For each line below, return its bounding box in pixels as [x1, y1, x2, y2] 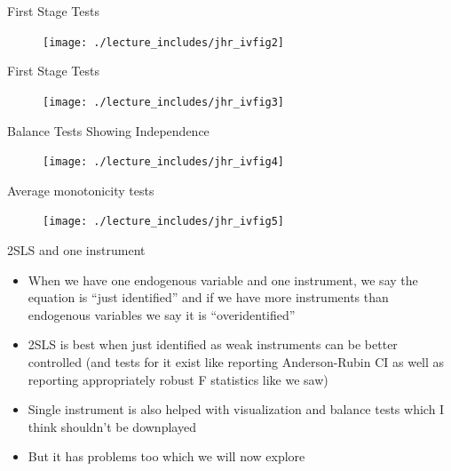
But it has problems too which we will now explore [28, 447, 305, 466]
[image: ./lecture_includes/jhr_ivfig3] [43, 95, 285, 108]
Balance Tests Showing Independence [7, 121, 210, 140]
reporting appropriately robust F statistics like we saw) [28, 370, 328, 388]
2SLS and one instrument [7, 241, 146, 259]
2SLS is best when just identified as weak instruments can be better [28, 335, 398, 354]
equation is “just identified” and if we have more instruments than [28, 288, 389, 307]
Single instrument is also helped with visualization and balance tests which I [28, 400, 445, 419]
